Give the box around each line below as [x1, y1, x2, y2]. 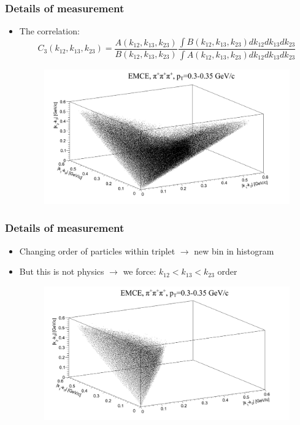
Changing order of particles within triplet [19, 244, 175, 257]
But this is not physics [19, 265, 104, 278]
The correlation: [19, 25, 80, 37]
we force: [123, 265, 156, 278]
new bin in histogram [194, 244, 274, 257]
